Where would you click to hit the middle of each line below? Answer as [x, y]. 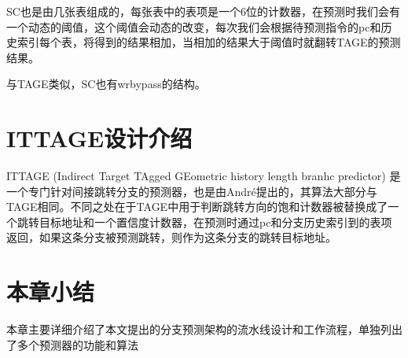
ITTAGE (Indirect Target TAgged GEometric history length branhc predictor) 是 [204, 176]
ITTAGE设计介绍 [99, 138]
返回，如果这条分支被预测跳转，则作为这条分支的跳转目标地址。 [171, 237]
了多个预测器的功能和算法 [72, 344]
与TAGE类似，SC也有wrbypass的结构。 [106, 84]
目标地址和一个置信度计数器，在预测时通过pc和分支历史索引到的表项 [215, 221]
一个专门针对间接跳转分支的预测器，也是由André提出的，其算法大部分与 [192, 191]
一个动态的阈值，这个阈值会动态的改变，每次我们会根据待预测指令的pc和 [194, 26]
